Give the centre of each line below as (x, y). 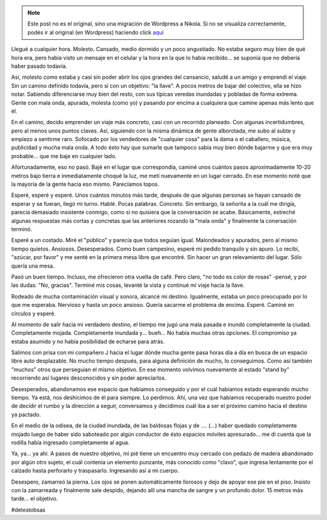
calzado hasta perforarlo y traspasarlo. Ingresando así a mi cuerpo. (95, 471)
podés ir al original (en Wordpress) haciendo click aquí (95, 32)
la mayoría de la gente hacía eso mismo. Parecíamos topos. (85, 184)
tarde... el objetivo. (35, 499)
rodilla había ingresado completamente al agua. (70, 443)
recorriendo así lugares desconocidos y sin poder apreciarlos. (89, 378)
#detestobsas (28, 510)
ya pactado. (26, 414)
